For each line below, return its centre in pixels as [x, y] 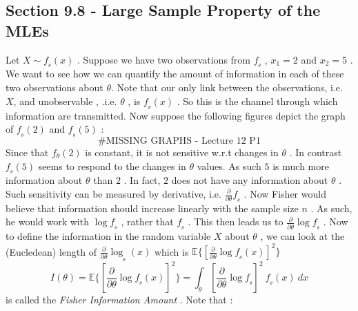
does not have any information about [250, 180]
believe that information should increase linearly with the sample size [152, 208]
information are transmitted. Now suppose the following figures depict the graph [176, 115]
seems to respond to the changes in [112, 166]
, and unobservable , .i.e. [65, 101]
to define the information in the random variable [108, 236]
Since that [27, 152]
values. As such [229, 166]
